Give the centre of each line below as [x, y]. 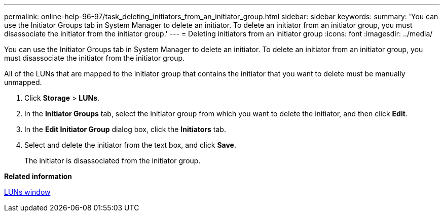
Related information [38, 176]
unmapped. [23, 82]
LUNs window [27, 192]
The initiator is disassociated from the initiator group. [113, 161]
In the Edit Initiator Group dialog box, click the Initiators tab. [125, 129]
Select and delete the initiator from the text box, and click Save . [130, 145]
